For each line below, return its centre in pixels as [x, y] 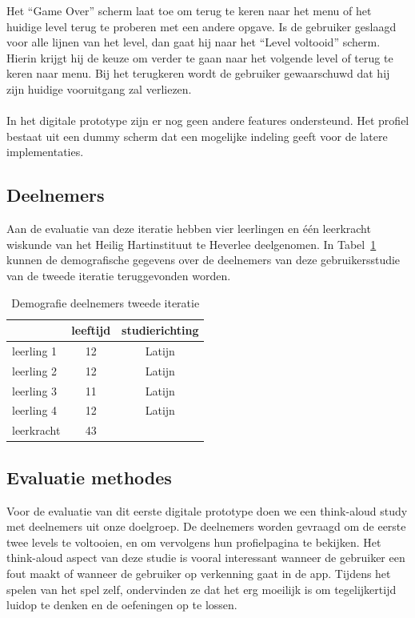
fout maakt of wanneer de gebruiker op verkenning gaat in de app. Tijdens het [199, 573]
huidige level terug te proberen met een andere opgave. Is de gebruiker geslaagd [202, 26]
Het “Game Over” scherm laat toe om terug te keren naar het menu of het [189, 10]
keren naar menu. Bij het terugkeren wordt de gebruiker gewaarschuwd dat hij [198, 73]
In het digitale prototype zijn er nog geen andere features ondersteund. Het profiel [208, 120]
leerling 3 [35, 390]
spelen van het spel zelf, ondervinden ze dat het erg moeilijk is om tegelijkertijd [202, 589]
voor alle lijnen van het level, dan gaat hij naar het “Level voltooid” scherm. [194, 42]
